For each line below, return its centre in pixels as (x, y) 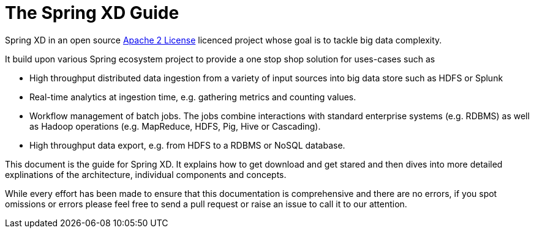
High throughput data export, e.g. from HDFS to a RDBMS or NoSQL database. (187, 145)
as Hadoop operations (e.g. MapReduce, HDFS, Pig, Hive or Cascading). (175, 126)
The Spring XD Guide (92, 13)
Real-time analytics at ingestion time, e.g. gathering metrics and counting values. (193, 97)
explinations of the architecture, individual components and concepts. (146, 174)
